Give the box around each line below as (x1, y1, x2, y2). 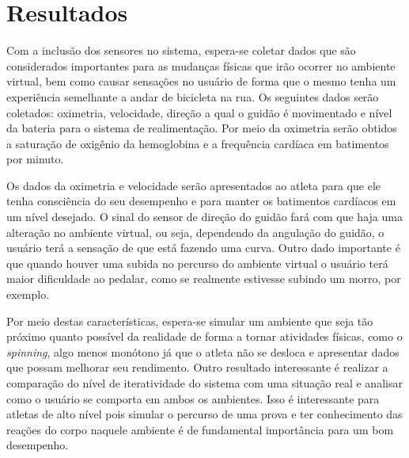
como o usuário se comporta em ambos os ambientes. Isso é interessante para (6, 390, 380, 406)
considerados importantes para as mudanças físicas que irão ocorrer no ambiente (6, 57, 396, 74)
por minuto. (6, 151, 64, 167)
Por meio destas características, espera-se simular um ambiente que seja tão (6, 312, 373, 329)
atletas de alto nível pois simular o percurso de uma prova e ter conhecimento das (6, 406, 403, 422)
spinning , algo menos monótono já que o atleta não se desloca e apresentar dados (6, 343, 400, 360)
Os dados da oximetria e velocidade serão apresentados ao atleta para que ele (6, 177, 381, 193)
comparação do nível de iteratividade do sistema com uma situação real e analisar (6, 375, 403, 391)
